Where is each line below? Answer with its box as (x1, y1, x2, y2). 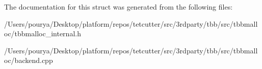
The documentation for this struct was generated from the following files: (4, 2, 233, 12)
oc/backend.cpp (4, 55, 53, 65)
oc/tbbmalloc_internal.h (4, 28, 81, 39)
